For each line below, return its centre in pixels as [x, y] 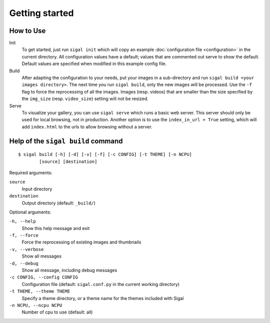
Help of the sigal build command [66, 141]
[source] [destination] [68, 161]
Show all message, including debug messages [69, 270]
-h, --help [22, 221]
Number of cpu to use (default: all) [57, 312]
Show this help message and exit [56, 228]
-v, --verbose [26, 249]
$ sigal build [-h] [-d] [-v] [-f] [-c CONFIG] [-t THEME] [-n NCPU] [105, 154]
